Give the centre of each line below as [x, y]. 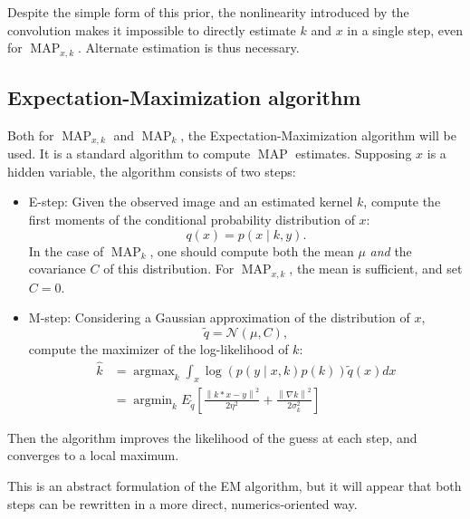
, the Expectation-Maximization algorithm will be [318, 135]
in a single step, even [405, 29]
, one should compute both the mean [252, 250]
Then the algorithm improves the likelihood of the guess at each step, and [212, 437]
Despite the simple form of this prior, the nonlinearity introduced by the [208, 12]
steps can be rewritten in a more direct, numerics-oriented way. [182, 503]
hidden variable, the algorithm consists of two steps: [152, 171]
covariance [57, 269]
